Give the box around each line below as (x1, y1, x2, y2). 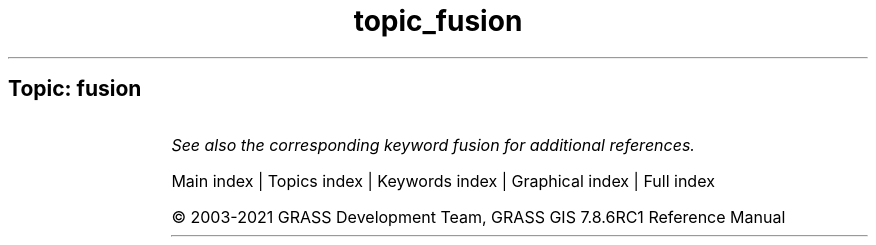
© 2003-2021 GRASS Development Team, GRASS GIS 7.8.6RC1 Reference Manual (171, 206, 786, 227)
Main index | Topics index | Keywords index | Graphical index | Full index (171, 170, 715, 191)
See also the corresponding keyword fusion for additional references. (171, 134, 695, 155)
